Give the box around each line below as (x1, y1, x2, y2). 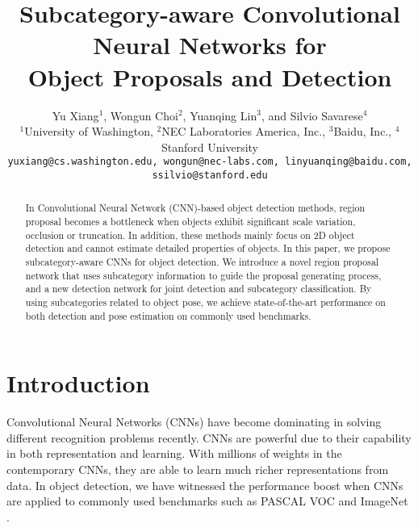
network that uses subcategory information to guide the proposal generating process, (25, 268, 382, 282)
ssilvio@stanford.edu (152, 169, 268, 181)
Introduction (6, 367, 150, 400)
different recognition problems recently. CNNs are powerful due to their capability (6, 429, 412, 446)
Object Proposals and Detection (27, 60, 392, 93)
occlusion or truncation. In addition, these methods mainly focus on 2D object (25, 228, 355, 241)
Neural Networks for (93, 28, 327, 61)
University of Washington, (24, 123, 153, 140)
